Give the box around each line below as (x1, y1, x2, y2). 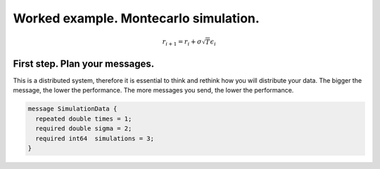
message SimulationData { (27, 105, 118, 113)
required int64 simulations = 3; (35, 134, 155, 142)
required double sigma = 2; (35, 125, 132, 133)
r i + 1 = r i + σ (162, 38, 202, 48)
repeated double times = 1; (35, 114, 132, 123)
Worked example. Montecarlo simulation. (13, 11, 260, 26)
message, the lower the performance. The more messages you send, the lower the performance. (13, 86, 294, 95)
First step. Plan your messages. (13, 58, 155, 69)
